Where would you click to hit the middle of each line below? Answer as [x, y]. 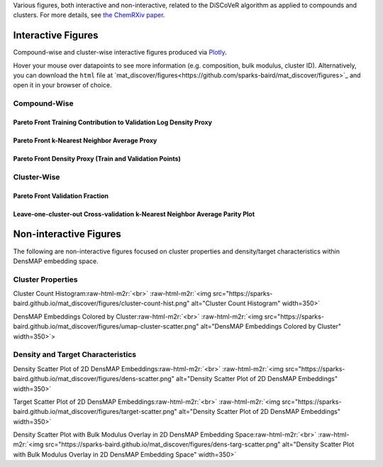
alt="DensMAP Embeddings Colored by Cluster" [271, 326]
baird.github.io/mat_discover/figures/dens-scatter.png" [94, 379]
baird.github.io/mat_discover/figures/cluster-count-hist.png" [101, 303]
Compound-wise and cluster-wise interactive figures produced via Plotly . [120, 53]
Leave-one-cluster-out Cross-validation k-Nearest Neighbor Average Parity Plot [134, 214]
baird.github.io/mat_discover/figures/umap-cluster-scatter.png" [106, 326]
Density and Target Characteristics [75, 355]
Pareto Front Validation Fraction [61, 196]
